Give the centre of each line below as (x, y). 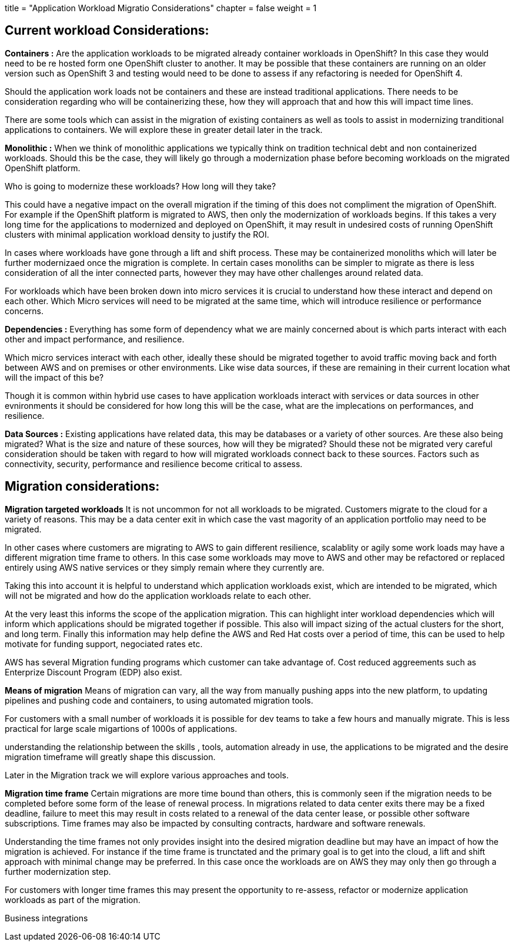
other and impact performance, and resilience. (95, 339)
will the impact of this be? (54, 377)
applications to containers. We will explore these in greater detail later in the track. (164, 129)
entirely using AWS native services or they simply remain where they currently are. (165, 567)
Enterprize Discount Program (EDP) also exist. (93, 672)
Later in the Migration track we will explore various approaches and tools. (147, 775)
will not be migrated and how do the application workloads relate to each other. (158, 595)
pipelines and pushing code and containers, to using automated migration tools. (159, 700)
